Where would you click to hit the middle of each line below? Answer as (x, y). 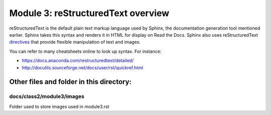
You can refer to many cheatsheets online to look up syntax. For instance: (85, 51)
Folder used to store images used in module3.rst (59, 106)
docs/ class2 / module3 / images (47, 96)
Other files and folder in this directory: (71, 82)
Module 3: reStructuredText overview (89, 13)
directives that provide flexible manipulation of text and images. (75, 42)
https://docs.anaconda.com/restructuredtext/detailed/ (78, 61)
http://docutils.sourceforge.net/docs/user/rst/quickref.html (82, 67)
